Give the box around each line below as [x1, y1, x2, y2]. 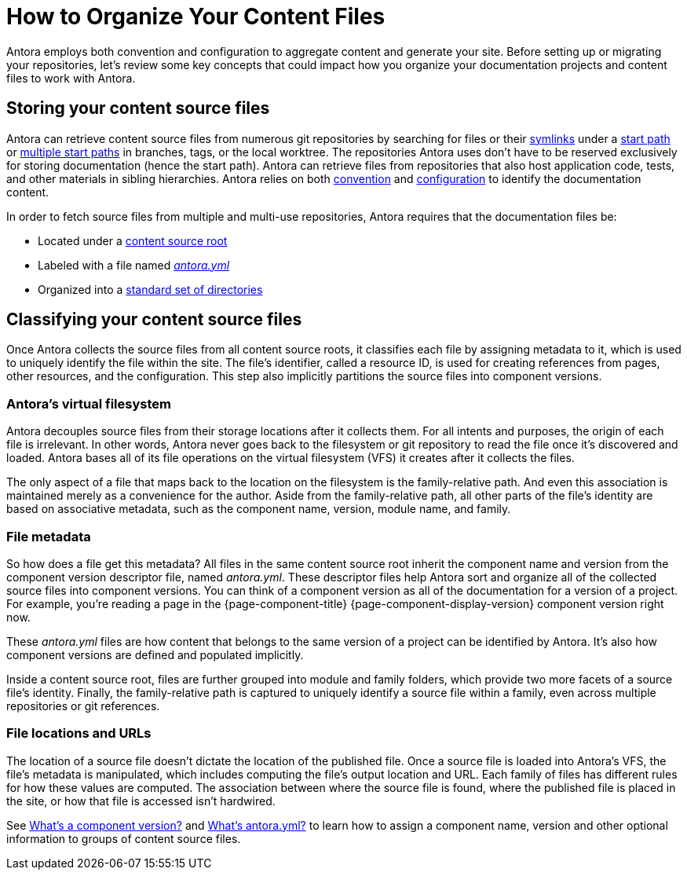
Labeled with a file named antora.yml [38, 258, 230, 272]
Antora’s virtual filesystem [6, 395, 171, 412]
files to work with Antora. [6, 71, 136, 85]
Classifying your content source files [6, 310, 302, 330]
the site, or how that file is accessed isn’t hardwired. [6, 794, 276, 808]
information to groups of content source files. [6, 831, 241, 845]
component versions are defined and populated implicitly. [6, 647, 304, 662]
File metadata [6, 528, 91, 544]
